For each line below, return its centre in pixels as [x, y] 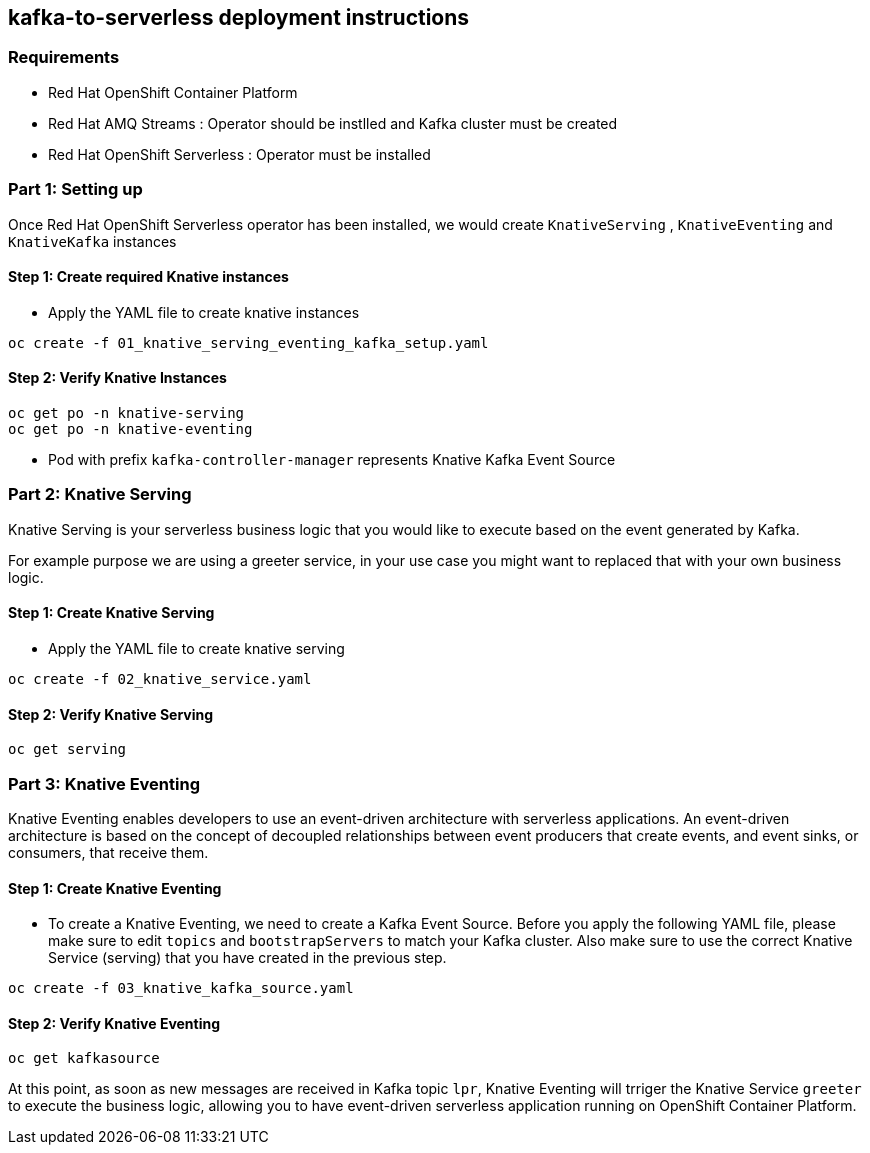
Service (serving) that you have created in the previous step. [247, 958]
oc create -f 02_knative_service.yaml [160, 678]
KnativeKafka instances [92, 241]
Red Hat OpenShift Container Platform [173, 92]
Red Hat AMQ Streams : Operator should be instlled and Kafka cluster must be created [333, 123]
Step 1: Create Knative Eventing [115, 888]
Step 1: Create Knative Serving [111, 613]
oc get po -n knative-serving [126, 412]
